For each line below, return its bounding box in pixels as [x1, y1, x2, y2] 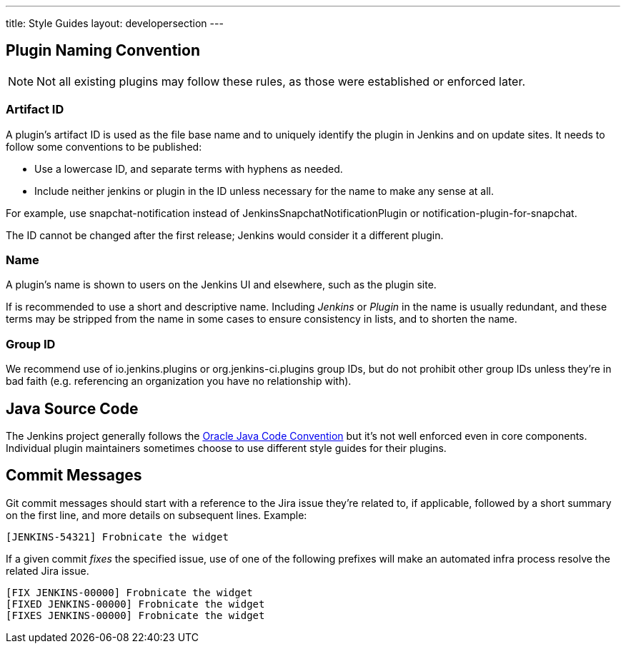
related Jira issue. [6, 564, 89, 577]
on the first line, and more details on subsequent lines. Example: [6, 508, 307, 521]
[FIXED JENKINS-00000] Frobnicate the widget [6, 598, 265, 610]
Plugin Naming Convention [6, 41, 201, 60]
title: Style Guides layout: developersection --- [6, 17, 224, 29]
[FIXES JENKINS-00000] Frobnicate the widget [6, 609, 265, 621]
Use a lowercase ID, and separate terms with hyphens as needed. [34, 162, 343, 175]
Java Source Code [6, 399, 139, 418]
